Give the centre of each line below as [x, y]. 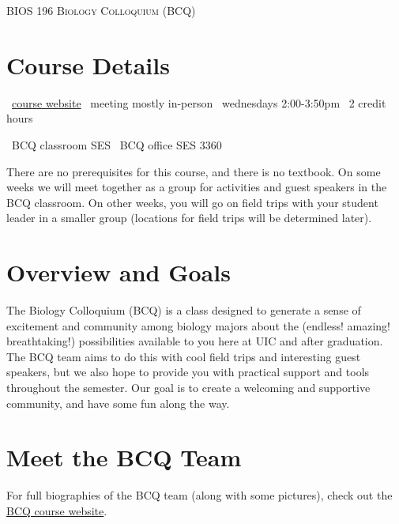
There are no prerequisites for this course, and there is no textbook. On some [194, 171]
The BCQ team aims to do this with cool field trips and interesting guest [184, 356]
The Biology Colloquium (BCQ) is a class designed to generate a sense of [184, 310]
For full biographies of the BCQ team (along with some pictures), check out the [199, 495]
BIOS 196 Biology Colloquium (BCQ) [101, 10]
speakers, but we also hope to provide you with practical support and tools [188, 372]
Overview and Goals [119, 272]
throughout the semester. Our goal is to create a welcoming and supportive [188, 387]
